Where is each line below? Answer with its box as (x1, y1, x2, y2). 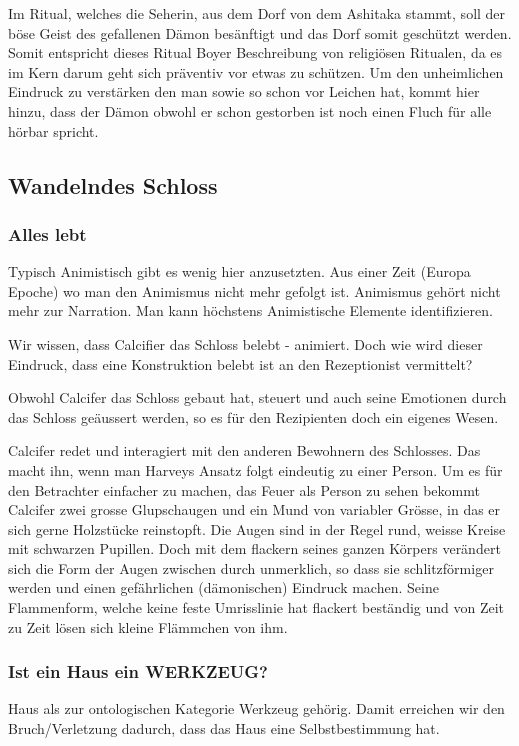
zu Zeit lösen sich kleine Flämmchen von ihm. (8, 616, 288, 637)
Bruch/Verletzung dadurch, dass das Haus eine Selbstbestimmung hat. (8, 718, 440, 739)
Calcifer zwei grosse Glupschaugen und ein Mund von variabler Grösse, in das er (8, 499, 501, 520)
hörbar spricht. (8, 120, 99, 141)
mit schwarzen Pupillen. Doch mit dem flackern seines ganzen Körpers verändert (8, 538, 501, 559)
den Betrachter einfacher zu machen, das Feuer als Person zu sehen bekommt (8, 479, 480, 500)
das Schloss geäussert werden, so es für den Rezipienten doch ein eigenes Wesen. (8, 406, 499, 427)
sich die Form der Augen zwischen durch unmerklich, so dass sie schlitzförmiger (8, 557, 494, 578)
